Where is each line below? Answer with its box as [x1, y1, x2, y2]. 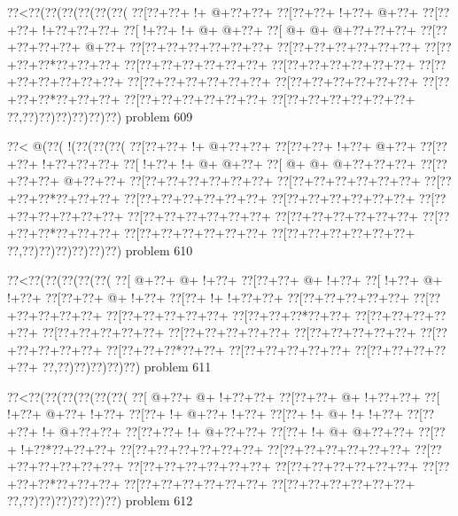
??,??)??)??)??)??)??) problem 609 [7, 106, 193, 125]
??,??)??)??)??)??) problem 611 [42, 357, 212, 376]
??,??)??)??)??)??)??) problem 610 [7, 240, 193, 259]
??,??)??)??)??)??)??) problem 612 [7, 491, 193, 510]
